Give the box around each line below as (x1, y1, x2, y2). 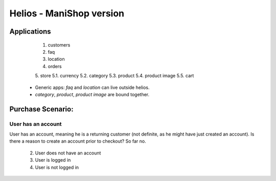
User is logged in (35, 157, 71, 163)
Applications (9, 27, 51, 36)
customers (48, 41, 71, 48)
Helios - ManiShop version (9, 8, 125, 19)
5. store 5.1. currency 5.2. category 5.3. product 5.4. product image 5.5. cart (35, 73, 194, 79)
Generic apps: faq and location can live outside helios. (35, 84, 150, 90)
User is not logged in (35, 164, 79, 170)
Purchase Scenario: (9, 105, 74, 114)
